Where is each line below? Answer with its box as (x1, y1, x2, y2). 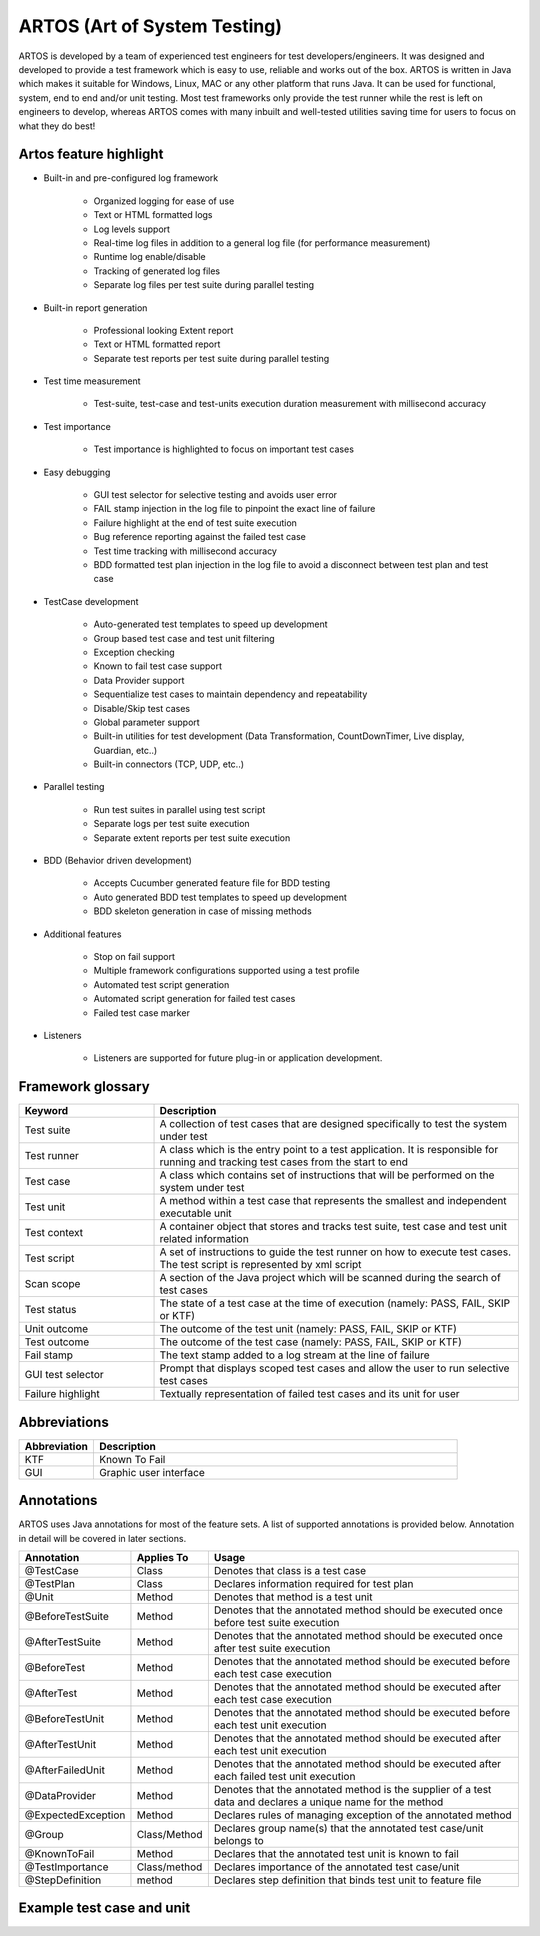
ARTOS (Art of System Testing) (18, 15, 282, 37)
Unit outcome (24, 1322, 89, 1336)
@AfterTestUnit (24, 1738, 97, 1752)
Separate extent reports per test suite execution (93, 831, 291, 844)
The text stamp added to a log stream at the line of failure (159, 1348, 430, 1362)
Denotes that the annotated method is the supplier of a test (213, 1783, 492, 1797)
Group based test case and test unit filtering (93, 632, 275, 644)
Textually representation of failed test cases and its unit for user (159, 1387, 460, 1401)
